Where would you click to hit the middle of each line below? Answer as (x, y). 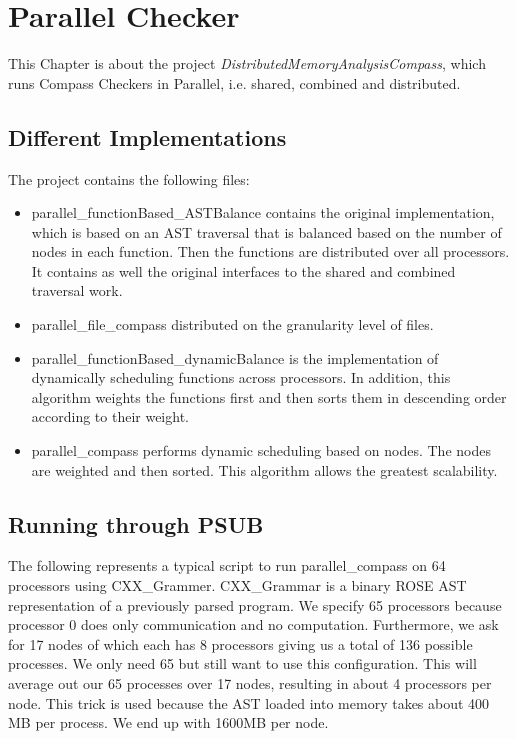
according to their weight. (110, 416)
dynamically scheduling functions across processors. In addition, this (241, 377)
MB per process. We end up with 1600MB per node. (168, 722)
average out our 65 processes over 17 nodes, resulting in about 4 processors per (250, 683)
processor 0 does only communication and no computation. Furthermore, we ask (253, 624)
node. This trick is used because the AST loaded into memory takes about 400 (249, 702)
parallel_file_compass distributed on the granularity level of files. (232, 324)
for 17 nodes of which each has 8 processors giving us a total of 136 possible (240, 643)
